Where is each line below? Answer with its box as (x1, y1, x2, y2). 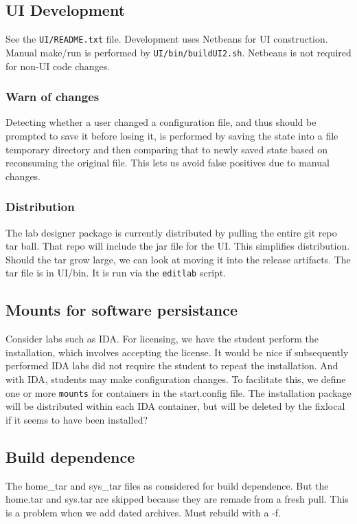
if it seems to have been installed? (5, 412, 148, 426)
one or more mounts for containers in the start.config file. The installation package (5, 385, 352, 400)
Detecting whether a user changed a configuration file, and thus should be (5, 115, 316, 129)
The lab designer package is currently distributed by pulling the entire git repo (5, 225, 337, 239)
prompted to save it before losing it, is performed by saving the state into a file (5, 128, 338, 142)
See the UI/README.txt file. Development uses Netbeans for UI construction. (5, 32, 328, 46)
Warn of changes (5, 88, 100, 105)
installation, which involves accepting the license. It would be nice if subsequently (5, 345, 349, 359)
